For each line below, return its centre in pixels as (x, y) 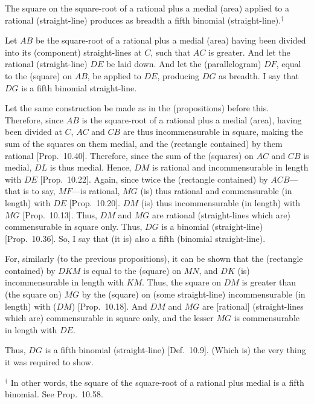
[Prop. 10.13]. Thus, (60, 214)
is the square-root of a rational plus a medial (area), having (192, 119)
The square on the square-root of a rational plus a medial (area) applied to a (147, 8)
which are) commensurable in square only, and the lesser (109, 318)
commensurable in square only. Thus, (74, 226)
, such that (171, 52)
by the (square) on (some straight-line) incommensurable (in (194, 294)
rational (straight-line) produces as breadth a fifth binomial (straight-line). (143, 20)
